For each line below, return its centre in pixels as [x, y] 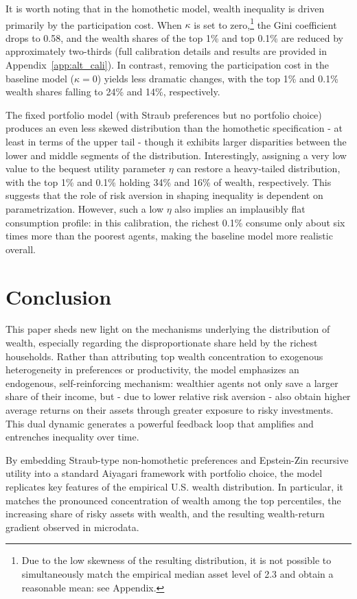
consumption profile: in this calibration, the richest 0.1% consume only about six [175, 222]
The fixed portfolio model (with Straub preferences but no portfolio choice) [164, 114]
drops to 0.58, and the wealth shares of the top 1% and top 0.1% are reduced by [174, 37]
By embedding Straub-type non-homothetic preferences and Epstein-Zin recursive [177, 459]
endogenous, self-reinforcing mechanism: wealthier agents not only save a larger [172, 383]
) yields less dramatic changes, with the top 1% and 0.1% [218, 78]
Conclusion [59, 296]
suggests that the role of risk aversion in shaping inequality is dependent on [164, 195]
